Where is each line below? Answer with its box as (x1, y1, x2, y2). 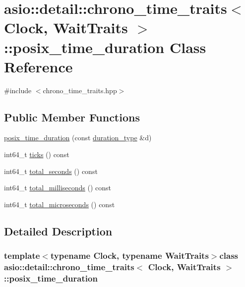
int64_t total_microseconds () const (4, 199, 115, 209)
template (4, 249, 40, 262)
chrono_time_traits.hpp (43, 85, 117, 95)
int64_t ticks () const (4, 149, 69, 160)
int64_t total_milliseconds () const (4, 182, 112, 193)
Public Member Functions (4, 109, 140, 124)
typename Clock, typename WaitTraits (50, 249, 209, 262)
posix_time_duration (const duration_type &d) (4, 132, 152, 143)
